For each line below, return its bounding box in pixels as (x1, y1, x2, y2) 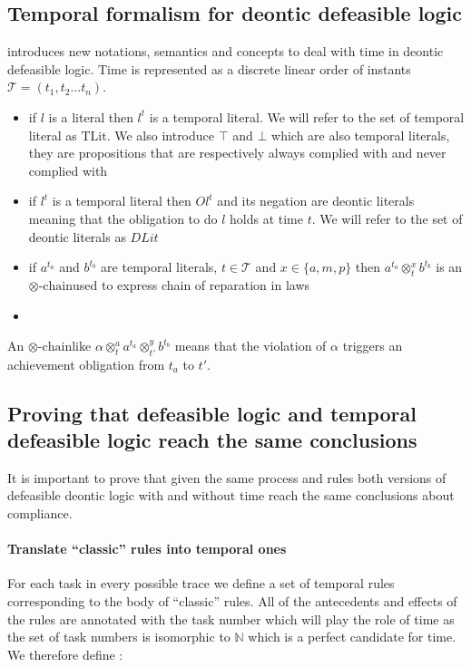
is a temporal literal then (52, 191, 191, 210)
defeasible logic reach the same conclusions (7, 425, 417, 453)
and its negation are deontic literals (217, 191, 415, 210)
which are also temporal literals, (271, 125, 450, 144)
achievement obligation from (7, 354, 165, 373)
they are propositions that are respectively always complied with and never (28, 143, 446, 162)
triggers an (342, 336, 403, 355)
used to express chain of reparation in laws (73, 275, 310, 294)
